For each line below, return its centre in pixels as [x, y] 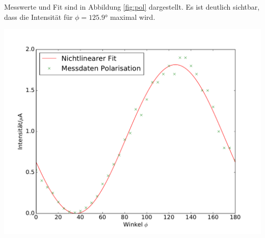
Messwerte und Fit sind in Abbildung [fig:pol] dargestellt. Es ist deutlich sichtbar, [132, 7]
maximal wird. [132, 17]
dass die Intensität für [38, 17]
